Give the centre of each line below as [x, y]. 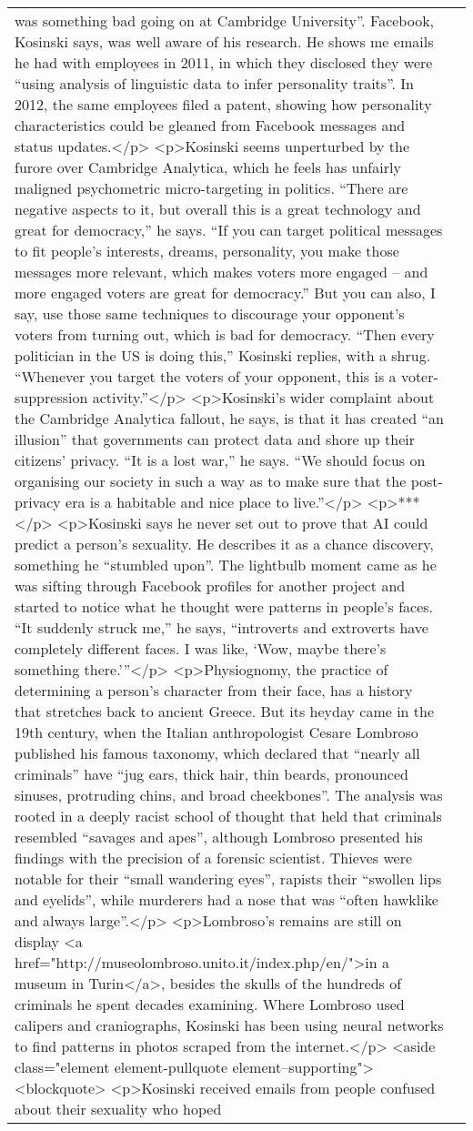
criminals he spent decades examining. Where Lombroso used [210, 1004]
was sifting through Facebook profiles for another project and [210, 586]
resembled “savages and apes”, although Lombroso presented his [219, 837]
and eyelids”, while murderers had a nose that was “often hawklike [226, 899]
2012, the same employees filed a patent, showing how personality [223, 104]
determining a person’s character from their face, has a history [214, 690]
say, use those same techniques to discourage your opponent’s [210, 313]
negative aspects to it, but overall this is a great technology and [218, 209]
